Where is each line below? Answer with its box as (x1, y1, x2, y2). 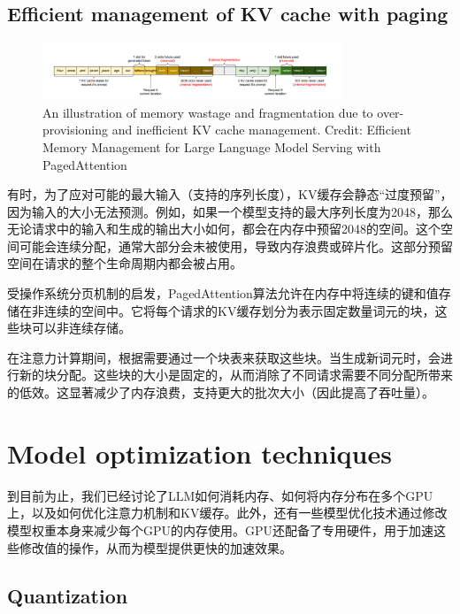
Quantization (7, 581, 128, 609)
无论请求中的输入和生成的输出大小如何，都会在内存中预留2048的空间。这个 (7, 219, 441, 238)
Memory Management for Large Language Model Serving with (42, 137, 381, 156)
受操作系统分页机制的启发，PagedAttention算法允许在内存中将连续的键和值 (7, 284, 439, 303)
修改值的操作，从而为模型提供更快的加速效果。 (19, 538, 292, 556)
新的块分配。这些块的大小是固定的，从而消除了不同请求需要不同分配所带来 (19, 365, 453, 384)
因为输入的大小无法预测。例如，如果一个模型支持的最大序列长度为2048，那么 (7, 202, 453, 220)
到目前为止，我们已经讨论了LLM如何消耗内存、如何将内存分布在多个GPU (7, 486, 433, 504)
